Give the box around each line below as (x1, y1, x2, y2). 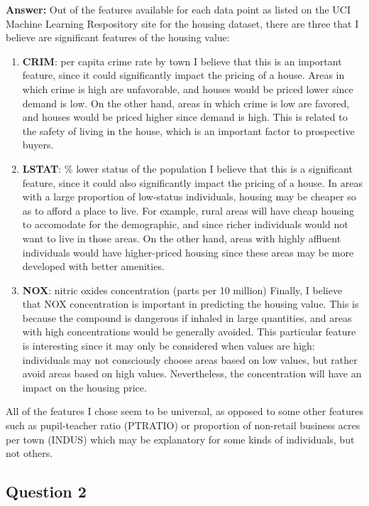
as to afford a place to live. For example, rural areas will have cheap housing (22, 203, 355, 217)
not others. (6, 446, 53, 461)
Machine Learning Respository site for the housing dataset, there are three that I (6, 16, 359, 31)
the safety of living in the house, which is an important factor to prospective (22, 123, 355, 138)
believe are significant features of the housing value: (6, 30, 230, 45)
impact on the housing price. (22, 379, 147, 394)
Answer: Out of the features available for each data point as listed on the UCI (6, 2, 351, 16)
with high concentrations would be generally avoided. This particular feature (22, 324, 356, 339)
